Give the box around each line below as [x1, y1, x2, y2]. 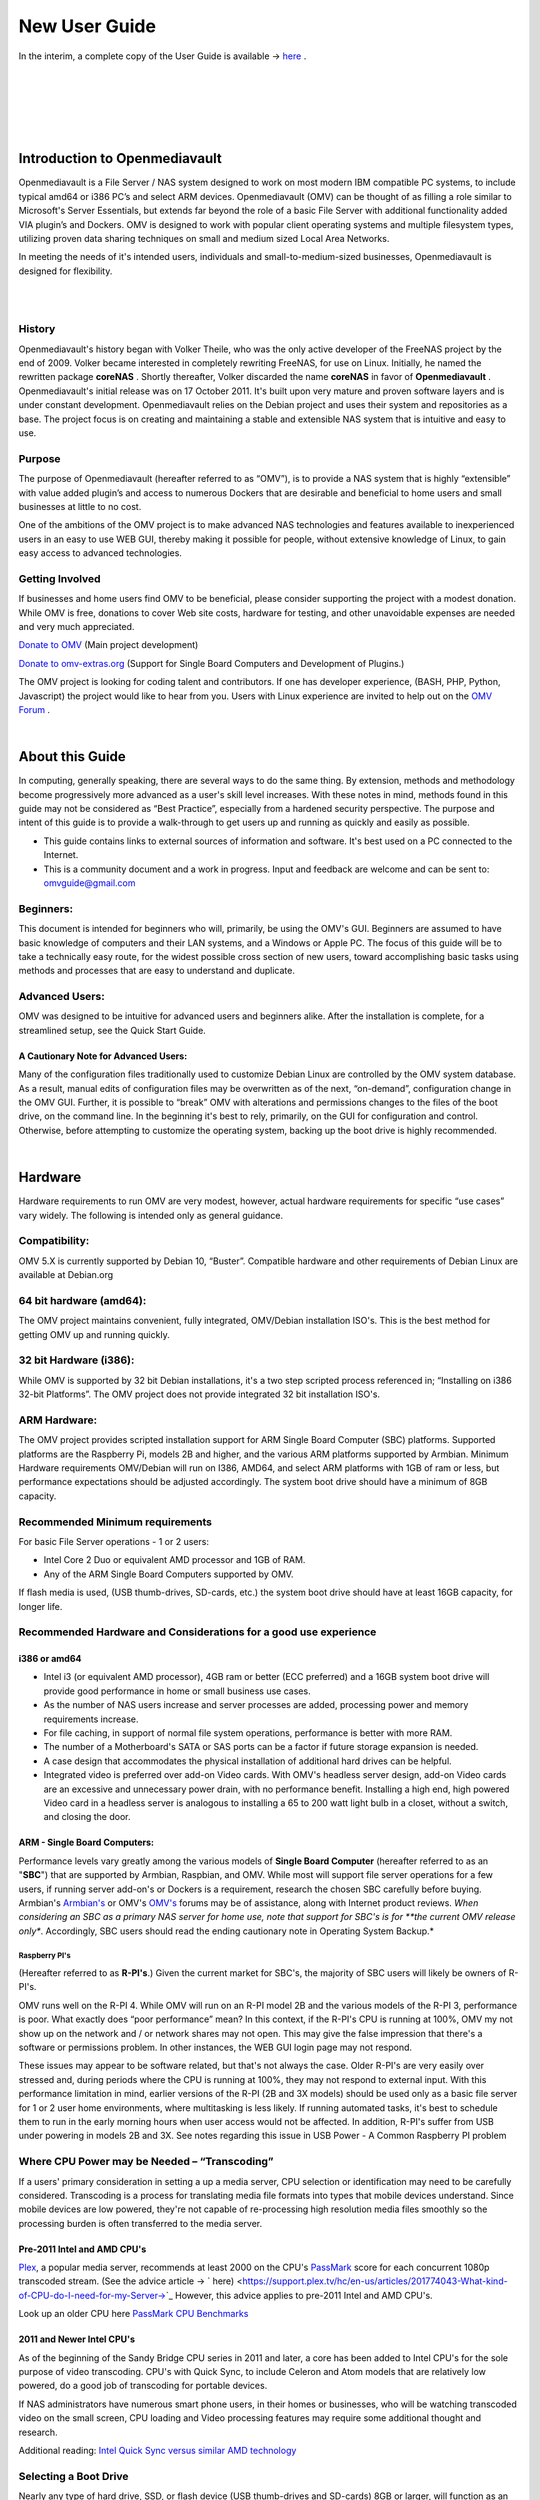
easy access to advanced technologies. [18, 547, 182, 559]
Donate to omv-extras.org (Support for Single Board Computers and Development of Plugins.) [18, 657, 405, 669]
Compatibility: [18, 1234, 90, 1248]
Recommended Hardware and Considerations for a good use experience [18, 1625, 377, 1639]
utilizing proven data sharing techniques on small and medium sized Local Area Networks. [18, 232, 390, 244]
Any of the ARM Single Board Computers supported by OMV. [43, 1568, 294, 1580]
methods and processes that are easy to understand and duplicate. [18, 965, 295, 977]
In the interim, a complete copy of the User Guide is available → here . [18, 50, 307, 62]
